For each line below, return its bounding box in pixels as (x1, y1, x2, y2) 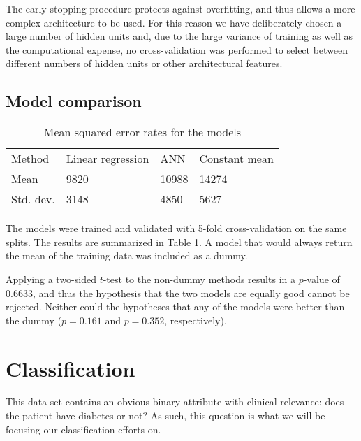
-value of (303, 271, 340, 286)
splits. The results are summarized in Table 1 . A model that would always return (6, 234, 353, 249)
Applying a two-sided (6, 271, 96, 286)
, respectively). (164, 312, 227, 327)
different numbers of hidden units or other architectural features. (6, 56, 283, 71)
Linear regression (66, 150, 149, 167)
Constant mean (199, 150, 274, 167)
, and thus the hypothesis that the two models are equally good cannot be (32, 285, 350, 300)
